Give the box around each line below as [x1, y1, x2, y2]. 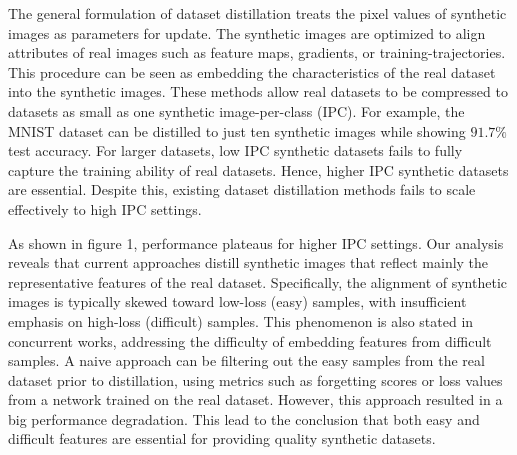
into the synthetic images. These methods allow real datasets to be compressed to [8, 81, 508, 102]
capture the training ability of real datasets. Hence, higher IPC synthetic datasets [8, 159, 509, 180]
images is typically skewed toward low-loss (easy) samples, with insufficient [8, 291, 467, 312]
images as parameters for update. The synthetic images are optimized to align [8, 22, 486, 43]
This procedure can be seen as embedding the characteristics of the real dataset [8, 61, 496, 82]
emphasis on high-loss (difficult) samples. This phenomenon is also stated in [8, 310, 474, 331]
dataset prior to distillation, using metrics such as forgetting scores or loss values [8, 369, 503, 390]
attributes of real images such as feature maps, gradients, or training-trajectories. [8, 42, 506, 63]
